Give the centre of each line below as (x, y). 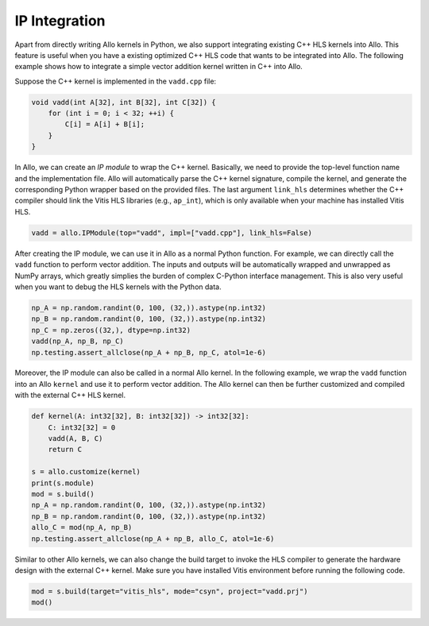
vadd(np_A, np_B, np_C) (78, 341)
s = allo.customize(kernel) (86, 472)
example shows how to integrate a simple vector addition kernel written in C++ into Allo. (159, 67)
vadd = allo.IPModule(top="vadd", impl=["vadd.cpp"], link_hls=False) (172, 233)
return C (65, 450)
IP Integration (60, 21)
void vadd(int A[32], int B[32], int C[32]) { (124, 102)
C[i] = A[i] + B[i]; (105, 124)
